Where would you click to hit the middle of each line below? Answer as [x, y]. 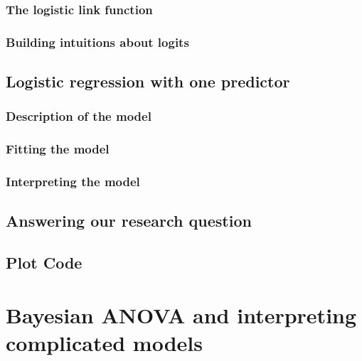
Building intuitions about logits [97, 42]
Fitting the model [58, 149]
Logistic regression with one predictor [148, 81]
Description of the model [79, 116]
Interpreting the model [73, 182]
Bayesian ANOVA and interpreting [181, 314]
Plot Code [44, 263]
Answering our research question [129, 221]
